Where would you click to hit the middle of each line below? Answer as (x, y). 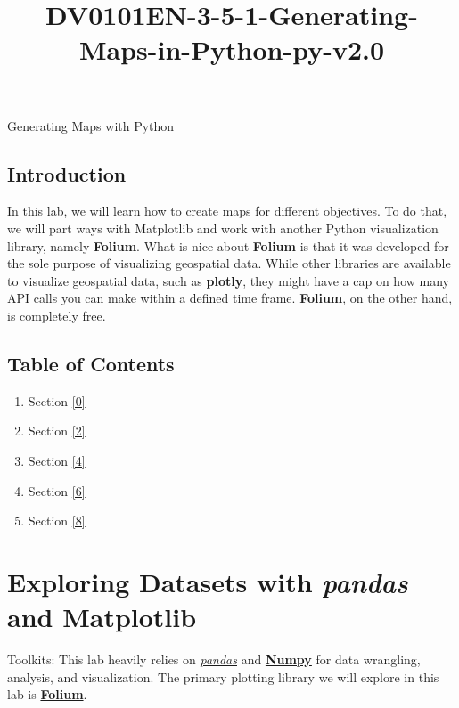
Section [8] (57, 521)
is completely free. (57, 315)
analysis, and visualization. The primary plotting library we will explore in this (223, 676)
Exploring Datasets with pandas (208, 582)
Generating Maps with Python (91, 125)
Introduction (67, 173)
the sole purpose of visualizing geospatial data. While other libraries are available (229, 263)
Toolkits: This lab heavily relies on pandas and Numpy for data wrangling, (214, 659)
